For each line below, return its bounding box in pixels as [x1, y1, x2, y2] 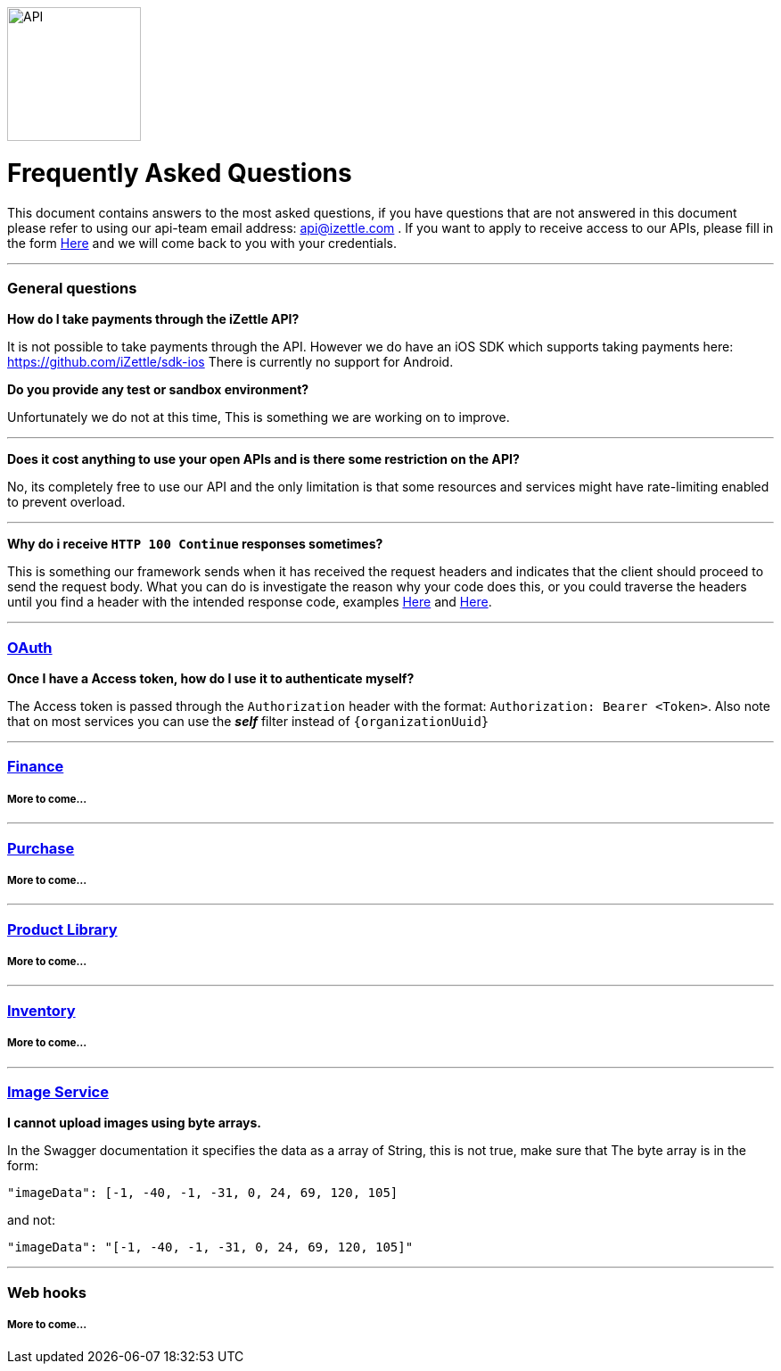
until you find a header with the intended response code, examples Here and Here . [7, 594, 492, 610]
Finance [7, 757, 64, 776]
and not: [7, 1212, 55, 1228]
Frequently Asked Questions [7, 157, 352, 188]
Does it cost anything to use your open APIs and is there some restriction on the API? [7, 451, 520, 467]
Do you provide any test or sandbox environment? [7, 382, 309, 398]
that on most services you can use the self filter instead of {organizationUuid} [7, 714, 489, 729]
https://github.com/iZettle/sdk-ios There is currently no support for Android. [7, 354, 454, 370]
